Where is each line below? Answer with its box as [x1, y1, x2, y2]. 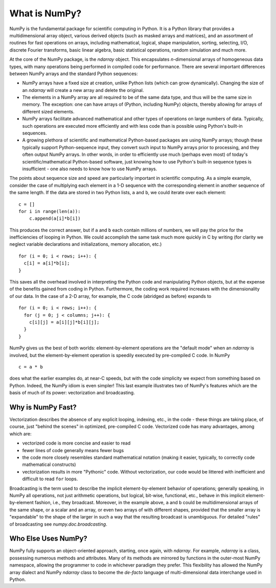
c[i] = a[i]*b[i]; [24, 261, 70, 266]
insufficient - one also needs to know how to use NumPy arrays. [22, 166, 157, 172]
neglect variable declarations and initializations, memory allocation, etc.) [9, 241, 162, 247]
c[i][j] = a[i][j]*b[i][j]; [29, 319, 100, 325]
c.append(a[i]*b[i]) [29, 216, 81, 222]
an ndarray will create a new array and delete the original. [22, 87, 144, 93]
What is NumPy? [9, 8, 82, 19]
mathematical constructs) [22, 461, 76, 467]
